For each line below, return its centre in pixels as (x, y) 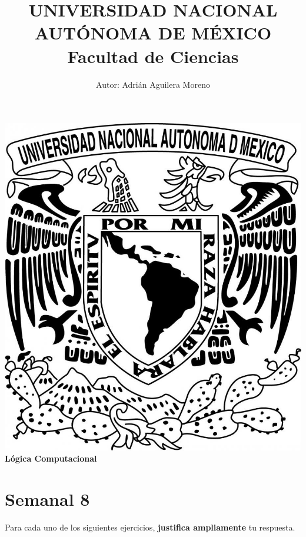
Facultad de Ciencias (153, 56)
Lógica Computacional (51, 458)
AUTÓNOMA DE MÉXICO (153, 33)
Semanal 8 (47, 498)
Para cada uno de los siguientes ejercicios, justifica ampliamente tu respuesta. (150, 527)
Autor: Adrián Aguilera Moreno (153, 84)
